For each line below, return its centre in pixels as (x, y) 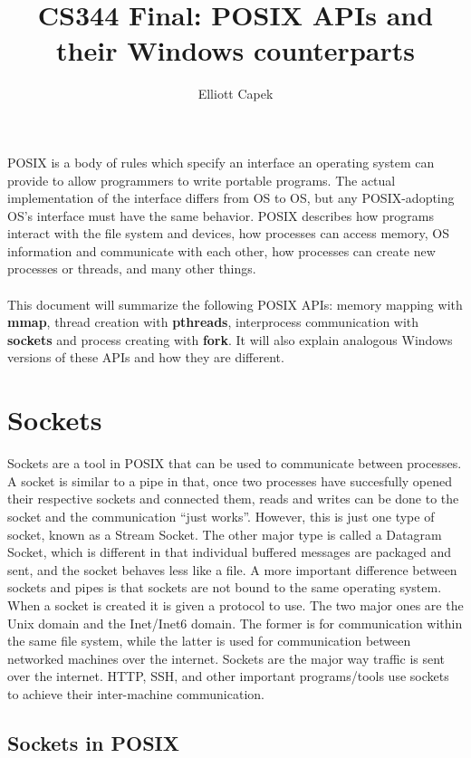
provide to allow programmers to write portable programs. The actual (202, 180)
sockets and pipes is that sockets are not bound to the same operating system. (225, 587)
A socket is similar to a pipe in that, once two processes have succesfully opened (230, 480)
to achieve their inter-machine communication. (136, 693)
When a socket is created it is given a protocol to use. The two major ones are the (235, 604)
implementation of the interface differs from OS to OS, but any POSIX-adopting (231, 198)
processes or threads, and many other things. (132, 269)
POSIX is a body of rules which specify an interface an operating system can (221, 162)
